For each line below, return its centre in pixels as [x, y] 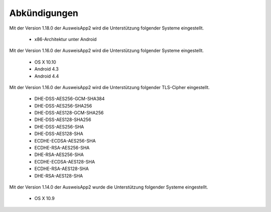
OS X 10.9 [44, 198]
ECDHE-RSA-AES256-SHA [62, 148]
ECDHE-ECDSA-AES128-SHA [65, 161]
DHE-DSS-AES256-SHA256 [63, 105]
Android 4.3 [46, 69]
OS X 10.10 [45, 62]
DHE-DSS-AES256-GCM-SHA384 [70, 99]
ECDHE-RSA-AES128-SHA [61, 169]
